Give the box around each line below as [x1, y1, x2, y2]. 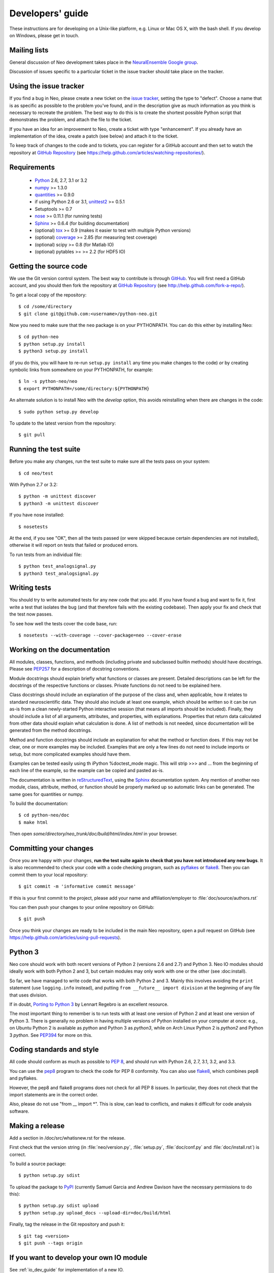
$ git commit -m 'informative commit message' [18, 883, 136, 890]
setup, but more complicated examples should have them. [9, 751, 131, 757]
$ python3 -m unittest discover [18, 501, 99, 506]
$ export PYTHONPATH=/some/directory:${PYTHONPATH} [18, 385, 150, 392]
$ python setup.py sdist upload [18, 1203, 99, 1209]
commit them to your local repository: [9, 871, 88, 878]
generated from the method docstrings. [9, 727, 92, 733]
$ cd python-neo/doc [18, 812, 70, 818]
